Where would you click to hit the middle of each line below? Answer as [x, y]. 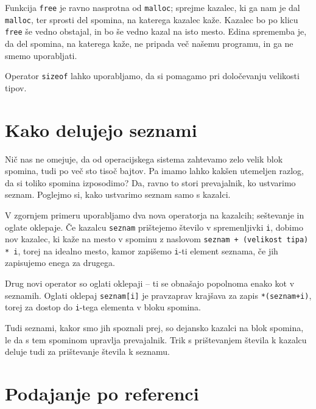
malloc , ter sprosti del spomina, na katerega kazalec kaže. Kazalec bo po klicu [152, 19]
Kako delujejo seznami [101, 129]
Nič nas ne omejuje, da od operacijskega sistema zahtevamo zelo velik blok [144, 159]
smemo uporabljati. [41, 55]
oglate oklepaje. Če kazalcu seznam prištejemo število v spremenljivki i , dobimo [154, 227]
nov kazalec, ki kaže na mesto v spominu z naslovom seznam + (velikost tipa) [157, 239]
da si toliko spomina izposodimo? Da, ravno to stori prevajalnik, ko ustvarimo [150, 182]
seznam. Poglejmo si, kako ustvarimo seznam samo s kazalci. [118, 194]
